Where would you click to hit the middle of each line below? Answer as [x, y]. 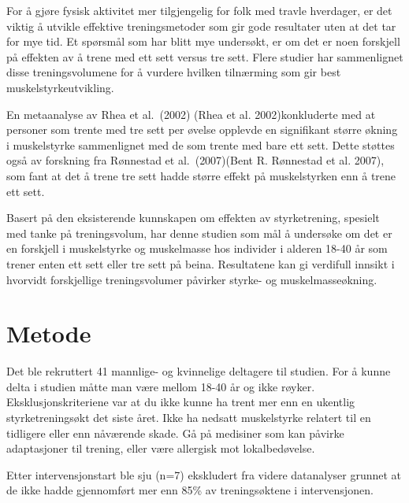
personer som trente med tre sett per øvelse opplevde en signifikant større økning [202, 129]
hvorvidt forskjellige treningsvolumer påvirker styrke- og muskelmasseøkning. [192, 279]
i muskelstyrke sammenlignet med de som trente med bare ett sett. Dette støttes [201, 144]
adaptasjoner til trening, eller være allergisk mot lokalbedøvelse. [161, 448]
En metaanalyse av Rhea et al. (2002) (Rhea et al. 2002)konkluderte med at [191, 114]
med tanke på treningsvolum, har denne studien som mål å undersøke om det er [199, 233]
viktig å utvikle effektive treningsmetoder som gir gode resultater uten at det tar [201, 26]
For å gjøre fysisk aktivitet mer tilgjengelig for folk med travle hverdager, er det [199, 10]
